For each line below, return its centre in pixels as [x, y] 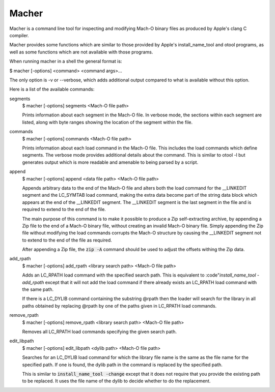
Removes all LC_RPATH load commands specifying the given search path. [99, 331]
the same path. [38, 289]
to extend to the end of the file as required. [67, 240]
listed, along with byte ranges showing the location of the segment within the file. [107, 122]
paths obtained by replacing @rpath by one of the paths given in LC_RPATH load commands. [119, 306]
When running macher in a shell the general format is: [66, 62]
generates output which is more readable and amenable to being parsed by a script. [110, 162]
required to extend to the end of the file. [64, 209]
